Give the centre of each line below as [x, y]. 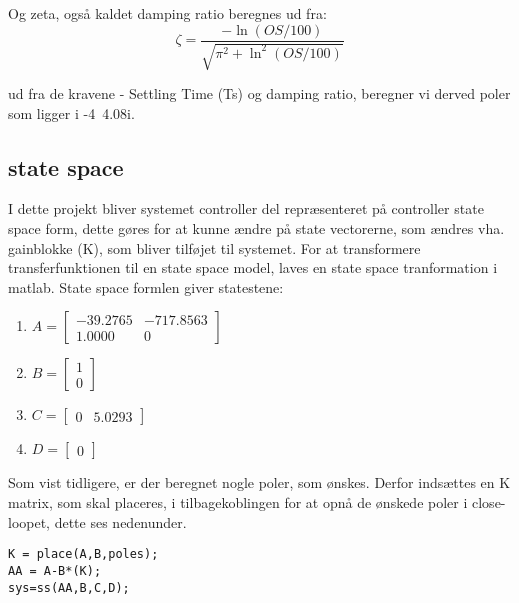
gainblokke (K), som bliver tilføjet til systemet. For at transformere [214, 247]
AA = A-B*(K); [55, 570]
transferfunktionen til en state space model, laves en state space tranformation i [253, 267]
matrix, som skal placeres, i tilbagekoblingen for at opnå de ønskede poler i [238, 502]
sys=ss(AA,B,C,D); [69, 587]
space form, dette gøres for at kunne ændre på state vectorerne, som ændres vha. [256, 228]
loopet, [29, 521]
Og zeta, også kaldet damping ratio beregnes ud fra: [167, 13]
